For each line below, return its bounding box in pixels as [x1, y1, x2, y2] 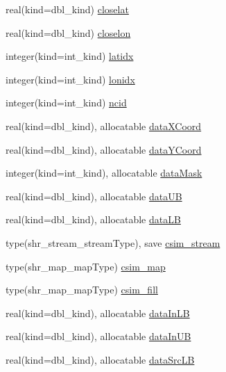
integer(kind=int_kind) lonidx [6, 72, 135, 86]
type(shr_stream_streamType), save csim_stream [6, 235, 220, 250]
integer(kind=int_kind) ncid [6, 95, 127, 110]
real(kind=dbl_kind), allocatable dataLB [6, 212, 181, 227]
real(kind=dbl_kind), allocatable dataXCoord [6, 118, 202, 133]
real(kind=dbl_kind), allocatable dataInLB [6, 305, 190, 320]
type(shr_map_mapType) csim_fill [6, 282, 158, 297]
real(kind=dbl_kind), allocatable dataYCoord [6, 142, 202, 156]
